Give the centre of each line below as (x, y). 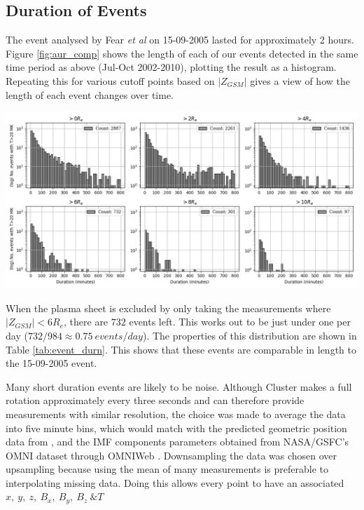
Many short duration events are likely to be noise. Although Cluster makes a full (179, 386)
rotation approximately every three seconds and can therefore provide (155, 400)
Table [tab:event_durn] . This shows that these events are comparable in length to (181, 349)
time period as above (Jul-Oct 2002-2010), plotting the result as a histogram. (171, 67)
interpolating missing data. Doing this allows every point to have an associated (175, 482)
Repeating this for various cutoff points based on (110, 80)
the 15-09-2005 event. (51, 363)
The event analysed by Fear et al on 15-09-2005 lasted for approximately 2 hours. (180, 40)
